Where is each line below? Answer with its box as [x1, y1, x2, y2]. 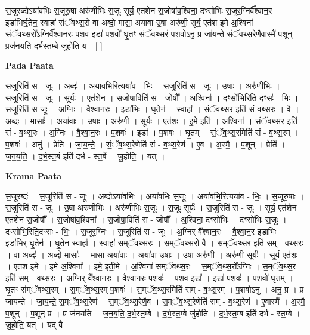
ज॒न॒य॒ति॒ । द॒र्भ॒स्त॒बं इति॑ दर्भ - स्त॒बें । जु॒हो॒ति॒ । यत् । [5, 149, 165, 162]
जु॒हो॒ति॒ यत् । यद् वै [5, 318, 63, 331]
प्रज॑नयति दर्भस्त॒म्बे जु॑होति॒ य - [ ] [5, 39, 103, 51]
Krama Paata [5, 170, 61, 182]
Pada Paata [5, 59, 54, 72]
